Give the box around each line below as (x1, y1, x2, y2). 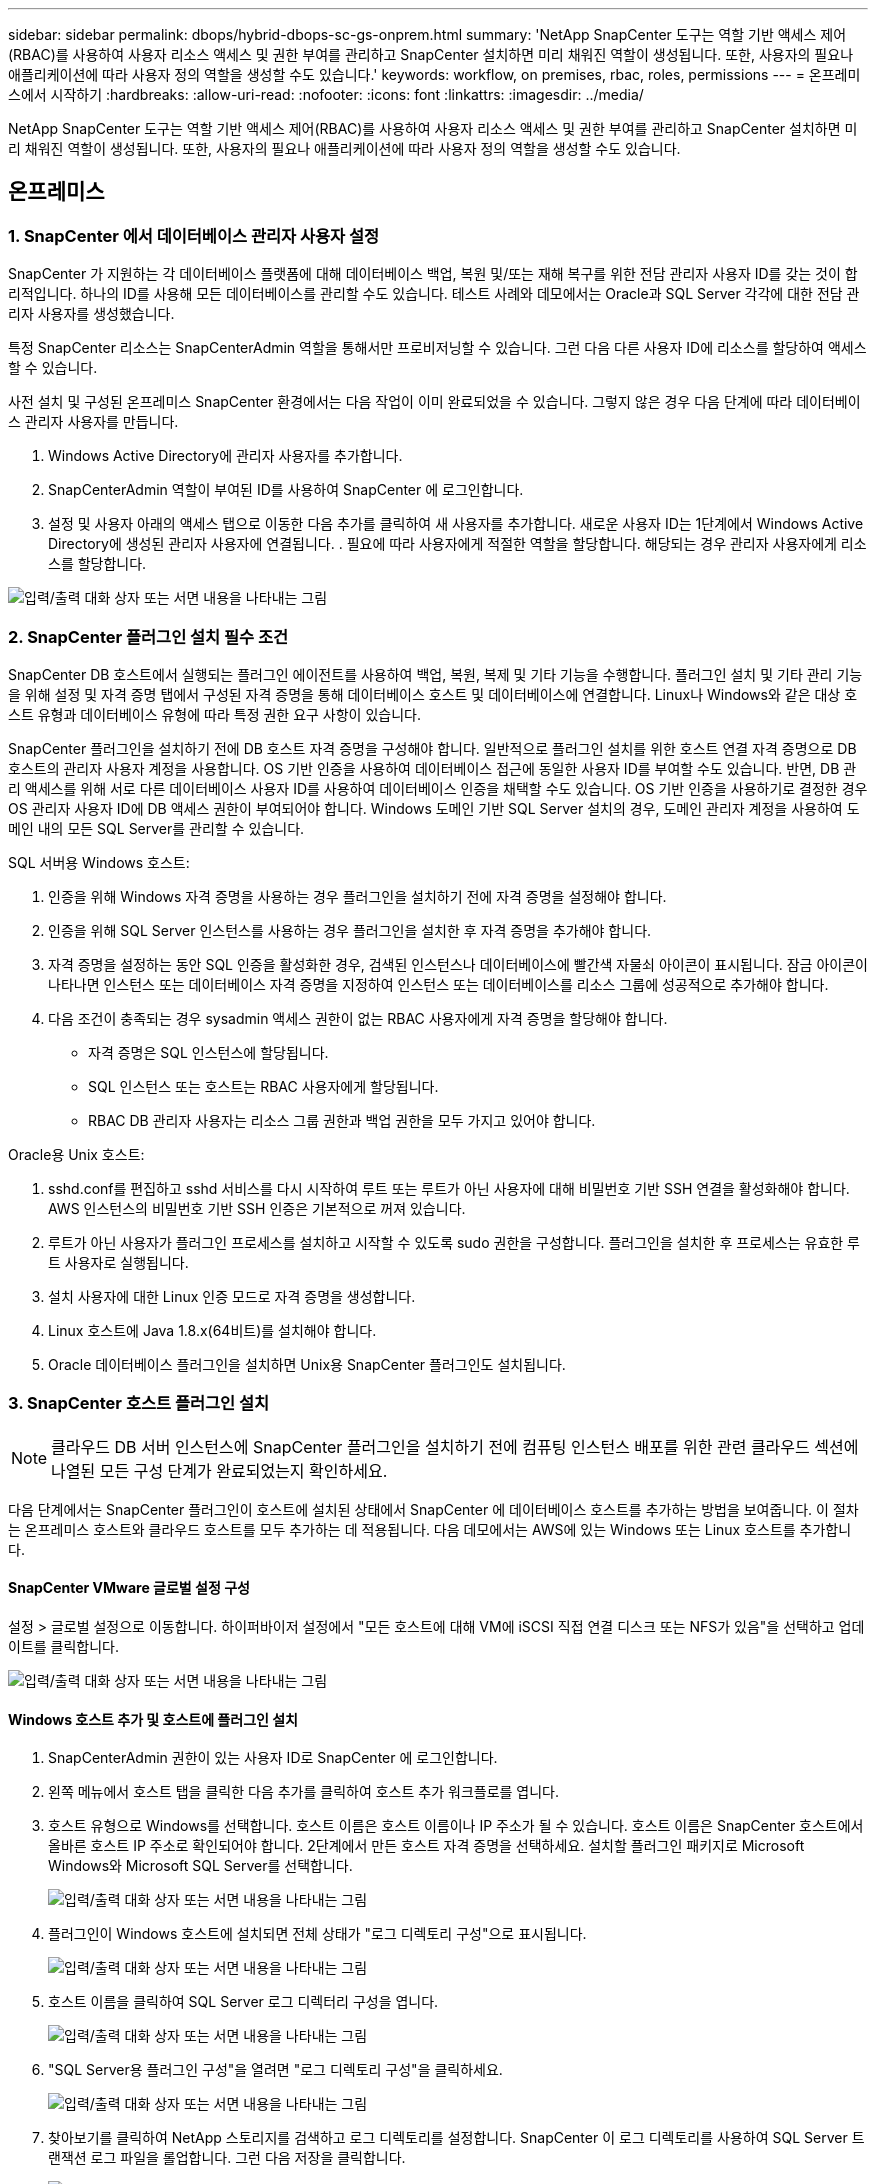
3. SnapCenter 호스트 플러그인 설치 (8, 1393, 270, 1414)
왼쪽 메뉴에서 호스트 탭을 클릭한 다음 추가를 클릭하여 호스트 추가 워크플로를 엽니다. (48, 1783, 560, 1801)
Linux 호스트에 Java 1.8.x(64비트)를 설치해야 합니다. (48, 1321, 377, 1339)
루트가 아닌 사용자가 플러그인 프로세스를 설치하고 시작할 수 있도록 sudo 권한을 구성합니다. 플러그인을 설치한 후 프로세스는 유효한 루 (48, 1233, 861, 1251)
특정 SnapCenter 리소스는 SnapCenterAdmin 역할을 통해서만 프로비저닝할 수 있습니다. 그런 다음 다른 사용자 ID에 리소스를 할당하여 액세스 (8, 339, 867, 357)
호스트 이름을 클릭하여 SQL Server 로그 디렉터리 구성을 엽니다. (48, 1993, 439, 2011)
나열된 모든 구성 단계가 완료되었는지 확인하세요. (51, 1460, 388, 1481)
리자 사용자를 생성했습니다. (8, 305, 175, 323)
